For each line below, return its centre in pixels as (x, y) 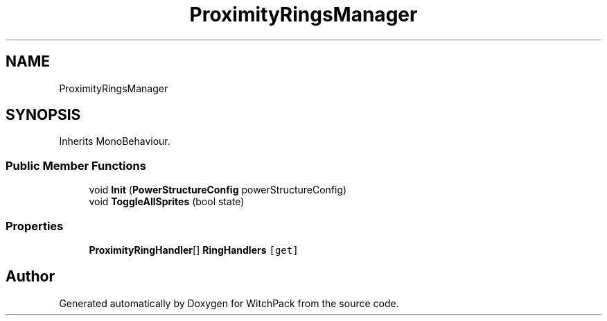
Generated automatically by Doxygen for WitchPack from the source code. (229, 303)
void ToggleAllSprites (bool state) (167, 202)
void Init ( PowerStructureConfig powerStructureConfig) (218, 190)
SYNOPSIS (43, 115)
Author (30, 277)
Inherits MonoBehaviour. (115, 141)
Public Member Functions (76, 165)
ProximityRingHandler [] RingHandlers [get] (194, 250)
